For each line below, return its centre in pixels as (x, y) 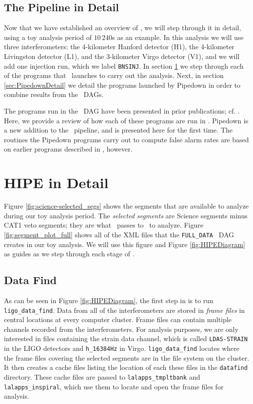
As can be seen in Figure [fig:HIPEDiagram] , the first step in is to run (109, 300)
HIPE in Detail (56, 183)
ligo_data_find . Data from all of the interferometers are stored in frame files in (125, 310)
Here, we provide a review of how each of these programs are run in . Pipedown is (126, 120)
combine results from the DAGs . (54, 94)
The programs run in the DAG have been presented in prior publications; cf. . (122, 111)
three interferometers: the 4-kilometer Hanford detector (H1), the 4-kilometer (119, 47)
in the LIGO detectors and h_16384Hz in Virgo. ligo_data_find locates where (122, 348)
